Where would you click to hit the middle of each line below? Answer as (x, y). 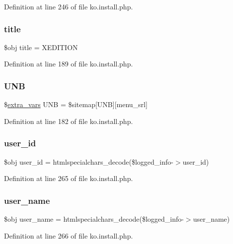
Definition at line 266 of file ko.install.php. (69, 235)
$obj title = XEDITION (41, 47)
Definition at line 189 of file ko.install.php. (69, 64)
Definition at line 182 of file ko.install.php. (69, 121)
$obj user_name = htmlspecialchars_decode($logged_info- (94, 219)
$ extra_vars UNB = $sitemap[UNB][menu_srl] (76, 104)
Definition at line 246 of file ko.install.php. (69, 6)
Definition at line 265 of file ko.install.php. (69, 178)
